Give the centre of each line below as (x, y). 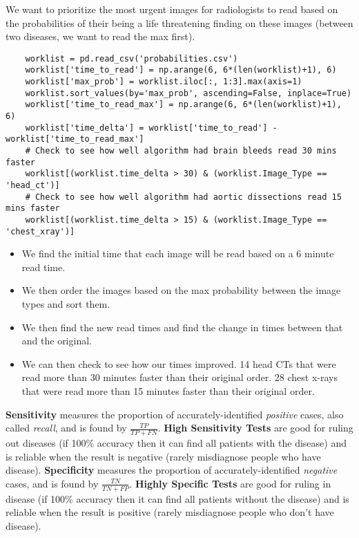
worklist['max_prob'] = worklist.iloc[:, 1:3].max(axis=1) (164, 82)
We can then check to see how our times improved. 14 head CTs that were (179, 363)
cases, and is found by (52, 483)
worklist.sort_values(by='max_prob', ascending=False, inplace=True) (188, 93)
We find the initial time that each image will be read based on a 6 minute (178, 253)
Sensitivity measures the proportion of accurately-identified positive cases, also (175, 414)
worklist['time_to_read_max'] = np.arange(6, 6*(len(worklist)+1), (183, 105)
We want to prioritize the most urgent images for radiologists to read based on (172, 9)
